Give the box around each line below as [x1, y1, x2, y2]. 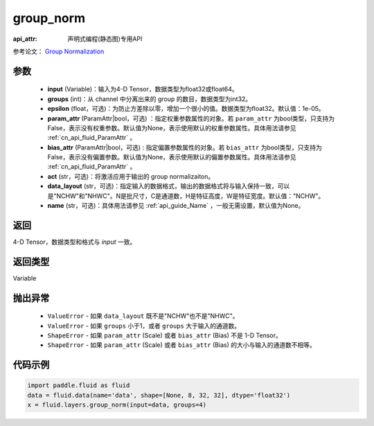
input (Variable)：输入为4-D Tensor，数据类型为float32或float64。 [47, 85, 238, 94]
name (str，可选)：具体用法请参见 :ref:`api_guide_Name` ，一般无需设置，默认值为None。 [47, 202, 305, 210]
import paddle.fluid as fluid [27, 382, 130, 389]
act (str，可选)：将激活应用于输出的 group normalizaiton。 [47, 172, 215, 180]
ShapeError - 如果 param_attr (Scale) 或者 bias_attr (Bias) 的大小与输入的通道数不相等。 [47, 341, 317, 349]
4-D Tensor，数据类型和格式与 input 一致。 [12, 238, 136, 246]
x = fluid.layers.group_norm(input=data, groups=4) [27, 401, 207, 409]
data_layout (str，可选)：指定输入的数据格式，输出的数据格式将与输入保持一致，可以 [47, 182, 290, 190]
